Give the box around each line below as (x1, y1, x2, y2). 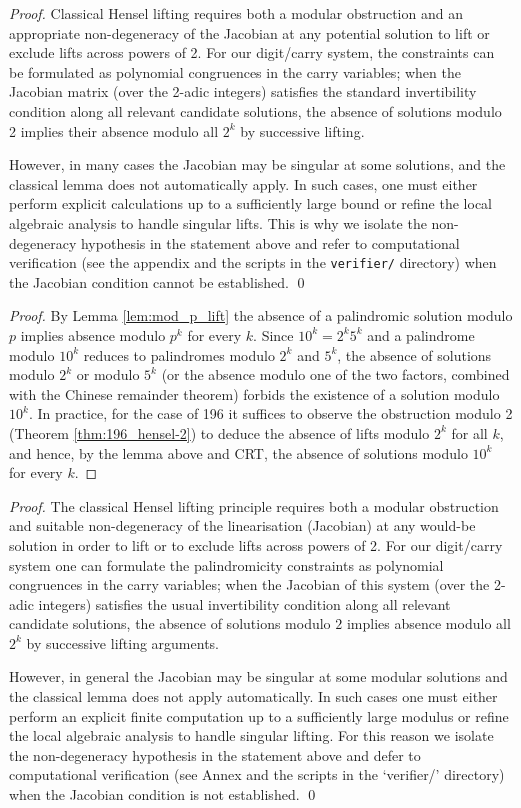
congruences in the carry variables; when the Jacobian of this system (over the (9, 574, 490, 595)
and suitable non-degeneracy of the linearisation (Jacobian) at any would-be (9, 515, 476, 536)
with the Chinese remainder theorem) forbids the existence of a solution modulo (9, 383, 500, 404)
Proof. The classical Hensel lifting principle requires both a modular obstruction (9, 495, 499, 516)
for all (451, 422, 488, 443)
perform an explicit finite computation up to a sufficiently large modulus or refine (9, 705, 509, 726)
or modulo (76, 364, 140, 385)
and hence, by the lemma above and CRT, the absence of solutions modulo (9, 442, 468, 463)
